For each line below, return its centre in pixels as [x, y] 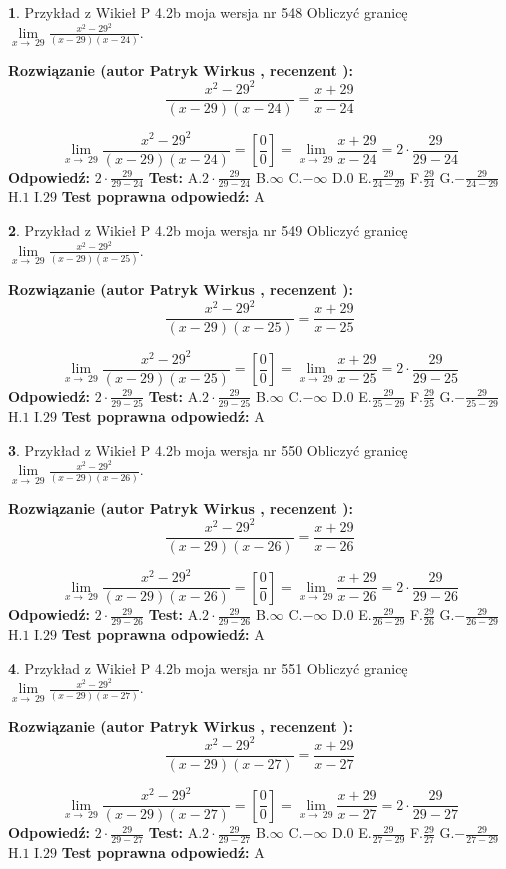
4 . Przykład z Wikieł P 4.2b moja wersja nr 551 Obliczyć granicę [208, 667]
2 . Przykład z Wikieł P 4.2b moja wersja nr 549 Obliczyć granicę [208, 230]
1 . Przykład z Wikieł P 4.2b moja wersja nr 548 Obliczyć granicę [208, 12]
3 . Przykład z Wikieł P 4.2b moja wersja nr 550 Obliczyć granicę [208, 449]
